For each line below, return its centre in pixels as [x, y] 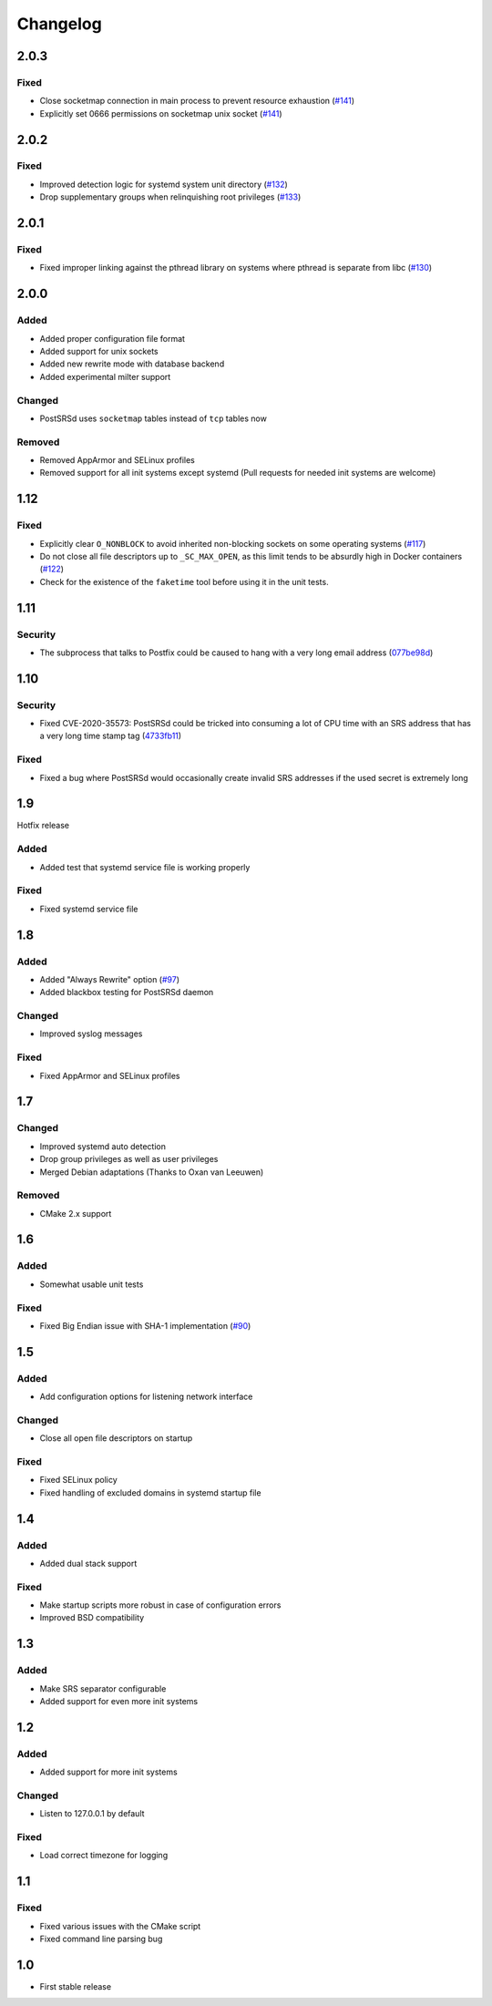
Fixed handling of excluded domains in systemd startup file [150, 1492]
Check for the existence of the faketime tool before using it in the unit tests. [184, 581]
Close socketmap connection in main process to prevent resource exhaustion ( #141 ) [197, 101]
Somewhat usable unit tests [92, 1284]
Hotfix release [43, 826]
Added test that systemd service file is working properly [145, 867]
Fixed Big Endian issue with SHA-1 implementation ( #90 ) [145, 1325]
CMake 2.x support [76, 1213]
